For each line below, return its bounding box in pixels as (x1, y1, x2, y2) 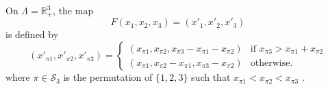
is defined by (5, 27, 59, 41)
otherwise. (250, 58, 293, 68)
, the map (53, 3, 94, 17)
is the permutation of (63, 70, 153, 84)
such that (191, 70, 231, 84)
